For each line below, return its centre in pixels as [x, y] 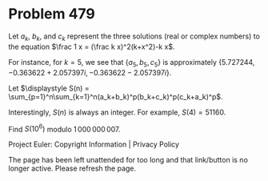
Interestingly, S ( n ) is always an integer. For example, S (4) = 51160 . [117, 112]
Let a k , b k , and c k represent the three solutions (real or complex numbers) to [134, 37]
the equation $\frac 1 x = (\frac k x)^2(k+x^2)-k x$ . [92, 46]
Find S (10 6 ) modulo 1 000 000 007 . [64, 128]
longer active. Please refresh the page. [72, 168]
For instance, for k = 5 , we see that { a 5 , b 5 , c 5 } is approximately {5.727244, [132, 63]
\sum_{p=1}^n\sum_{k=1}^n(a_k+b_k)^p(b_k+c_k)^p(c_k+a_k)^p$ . [116, 96]
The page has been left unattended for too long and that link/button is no [128, 160]
